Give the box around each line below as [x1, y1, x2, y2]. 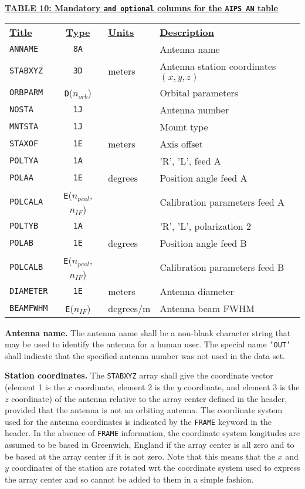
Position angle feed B [160, 236, 247, 250]
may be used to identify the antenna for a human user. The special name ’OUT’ [5, 338, 291, 350]
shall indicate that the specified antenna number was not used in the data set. [5, 349, 285, 361]
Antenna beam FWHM [160, 301, 255, 315]
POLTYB [9, 221, 39, 231]
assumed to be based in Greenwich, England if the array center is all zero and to [5, 438, 294, 451]
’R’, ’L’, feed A [160, 153, 221, 168]
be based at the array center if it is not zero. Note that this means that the [5, 450, 275, 462]
